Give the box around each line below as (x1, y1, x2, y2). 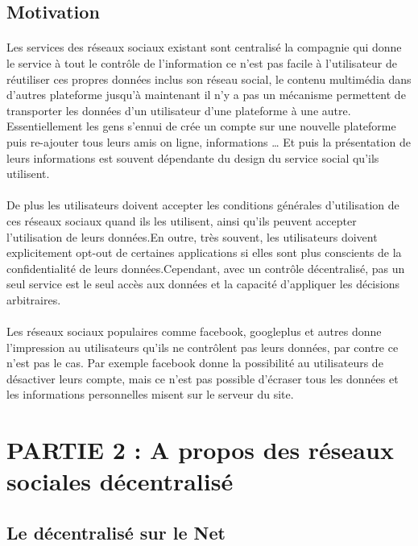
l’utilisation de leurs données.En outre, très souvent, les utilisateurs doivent (6, 228, 378, 245)
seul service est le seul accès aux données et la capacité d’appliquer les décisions (6, 275, 399, 292)
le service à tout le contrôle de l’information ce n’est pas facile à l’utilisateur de (6, 54, 397, 71)
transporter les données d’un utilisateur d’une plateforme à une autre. (6, 101, 351, 118)
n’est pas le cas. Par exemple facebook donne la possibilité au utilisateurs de (6, 354, 383, 371)
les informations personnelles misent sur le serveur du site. (6, 386, 294, 403)
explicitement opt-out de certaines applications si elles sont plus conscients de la (6, 244, 402, 261)
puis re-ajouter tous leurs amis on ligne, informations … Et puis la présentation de (6, 133, 411, 150)
